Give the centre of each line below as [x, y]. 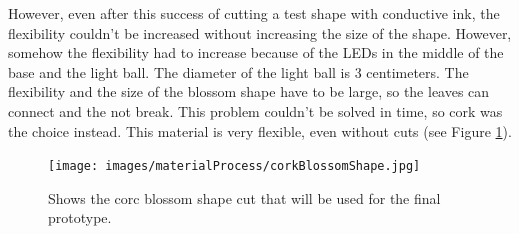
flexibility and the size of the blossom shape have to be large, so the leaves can [249, 91]
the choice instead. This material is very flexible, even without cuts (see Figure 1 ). [260, 130]
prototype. [80, 217]
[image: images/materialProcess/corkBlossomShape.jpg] [234, 166]
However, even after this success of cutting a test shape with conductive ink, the [254, 13]
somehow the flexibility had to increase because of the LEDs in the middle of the [256, 52]
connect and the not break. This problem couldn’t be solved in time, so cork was [255, 110]
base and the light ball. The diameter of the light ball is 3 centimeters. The [238, 71]
